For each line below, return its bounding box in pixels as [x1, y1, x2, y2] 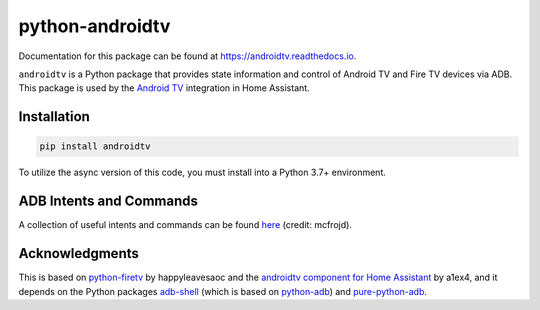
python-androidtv [18, 15, 171, 37]
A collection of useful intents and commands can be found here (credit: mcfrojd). [18, 219, 352, 231]
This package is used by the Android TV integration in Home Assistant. [18, 82, 310, 94]
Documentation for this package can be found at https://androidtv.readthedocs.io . [18, 50, 357, 62]
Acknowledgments [18, 245, 140, 262]
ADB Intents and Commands [18, 193, 199, 210]
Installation [18, 108, 90, 125]
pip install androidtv [39, 141, 151, 152]
